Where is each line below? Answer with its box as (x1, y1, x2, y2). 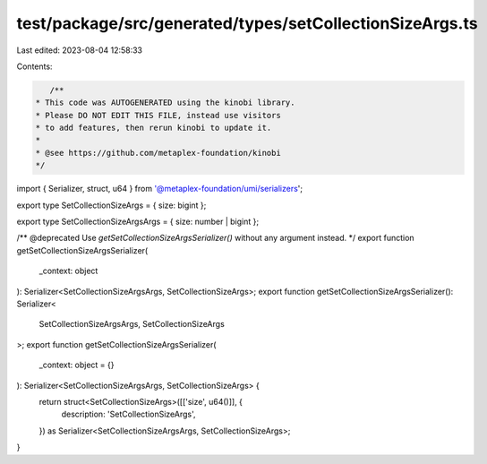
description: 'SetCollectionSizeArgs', (61, 408, 196, 420)
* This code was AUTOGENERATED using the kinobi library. (35, 98, 295, 107)
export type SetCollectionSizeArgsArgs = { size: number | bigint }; (16, 216, 260, 228)
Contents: (16, 61, 53, 72)
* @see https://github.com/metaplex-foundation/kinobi (35, 148, 281, 158)
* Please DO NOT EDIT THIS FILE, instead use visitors (35, 110, 281, 120)
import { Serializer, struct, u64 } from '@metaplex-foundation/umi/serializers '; (16, 184, 303, 194)
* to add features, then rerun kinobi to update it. (35, 123, 272, 133)
